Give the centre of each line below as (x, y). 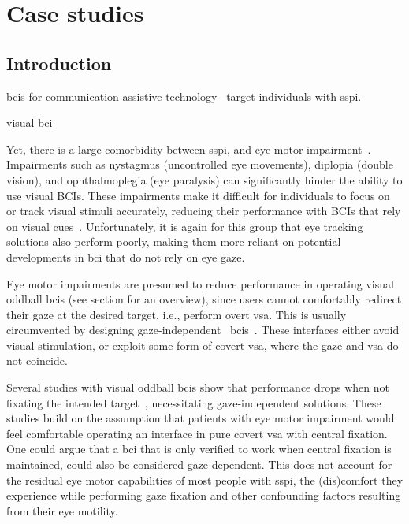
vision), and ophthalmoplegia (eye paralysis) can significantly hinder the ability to (204, 179)
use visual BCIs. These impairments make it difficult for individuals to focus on (198, 195)
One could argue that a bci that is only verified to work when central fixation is (199, 449)
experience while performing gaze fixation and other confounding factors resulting (204, 495)
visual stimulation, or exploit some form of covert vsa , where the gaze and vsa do (203, 345)
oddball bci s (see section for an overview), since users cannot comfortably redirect (204, 299)
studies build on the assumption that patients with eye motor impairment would (201, 418)
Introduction (59, 63)
